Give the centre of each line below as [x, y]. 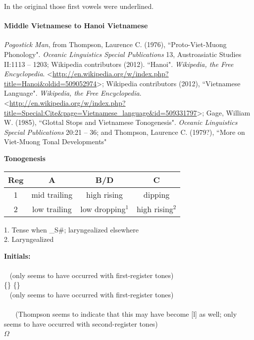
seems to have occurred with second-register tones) [81, 323]
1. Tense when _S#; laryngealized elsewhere [72, 229]
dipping [156, 194]
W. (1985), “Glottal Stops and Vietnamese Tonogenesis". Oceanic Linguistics [121, 122]
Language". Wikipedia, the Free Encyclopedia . [73, 93]
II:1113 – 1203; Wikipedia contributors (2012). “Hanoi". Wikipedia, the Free [119, 64]
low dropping [103, 209]
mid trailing [52, 194]
